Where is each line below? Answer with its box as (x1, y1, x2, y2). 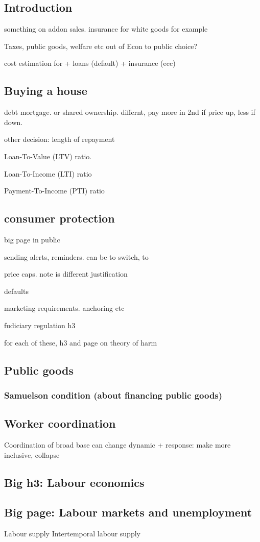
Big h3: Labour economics (4, 474, 145, 490)
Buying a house (4, 83, 87, 98)
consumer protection (4, 210, 115, 226)
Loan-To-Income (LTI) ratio (4, 168, 92, 179)
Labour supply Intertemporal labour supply (4, 528, 140, 539)
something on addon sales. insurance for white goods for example (4, 23, 208, 34)
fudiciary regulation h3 (4, 319, 76, 330)
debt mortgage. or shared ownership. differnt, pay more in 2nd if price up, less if (4, 107, 255, 117)
